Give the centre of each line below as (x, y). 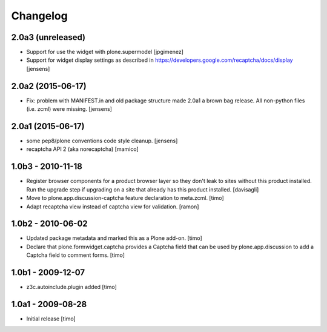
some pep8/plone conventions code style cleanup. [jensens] (102, 141)
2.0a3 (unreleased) (48, 37)
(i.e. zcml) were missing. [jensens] (69, 109)
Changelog (39, 16)
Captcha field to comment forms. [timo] (76, 255)
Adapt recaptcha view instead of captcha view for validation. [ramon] (113, 207)
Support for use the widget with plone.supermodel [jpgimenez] (105, 52)
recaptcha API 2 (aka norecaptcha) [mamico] (82, 149)
